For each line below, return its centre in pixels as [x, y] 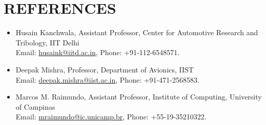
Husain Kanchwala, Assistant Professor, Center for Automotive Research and [137, 32]
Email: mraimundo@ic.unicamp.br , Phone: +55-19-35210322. [111, 117]
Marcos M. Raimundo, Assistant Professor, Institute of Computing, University [139, 97]
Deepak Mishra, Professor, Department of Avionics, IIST [105, 69]
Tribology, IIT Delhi [47, 42]
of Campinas [35, 106]
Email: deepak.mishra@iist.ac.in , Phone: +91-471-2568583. [107, 79]
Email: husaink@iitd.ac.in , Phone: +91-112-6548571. [98, 52]
